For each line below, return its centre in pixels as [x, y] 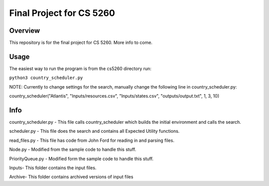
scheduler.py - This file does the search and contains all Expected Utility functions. [94, 131]
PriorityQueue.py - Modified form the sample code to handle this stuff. [81, 159]
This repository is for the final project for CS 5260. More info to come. [81, 43]
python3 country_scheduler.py [46, 78]
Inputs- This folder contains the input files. [53, 168]
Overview [25, 31]
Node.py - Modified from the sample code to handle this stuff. [73, 150]
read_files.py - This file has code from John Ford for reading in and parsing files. [92, 140]
